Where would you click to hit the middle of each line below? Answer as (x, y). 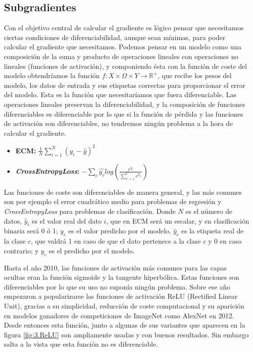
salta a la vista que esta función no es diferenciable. (81, 344)
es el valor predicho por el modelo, (120, 231)
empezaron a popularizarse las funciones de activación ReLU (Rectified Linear (121, 296)
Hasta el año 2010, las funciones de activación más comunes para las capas (116, 267)
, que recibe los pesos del (195, 75)
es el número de (209, 211)
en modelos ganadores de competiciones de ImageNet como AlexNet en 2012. (119, 315)
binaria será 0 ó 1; (31, 231)
